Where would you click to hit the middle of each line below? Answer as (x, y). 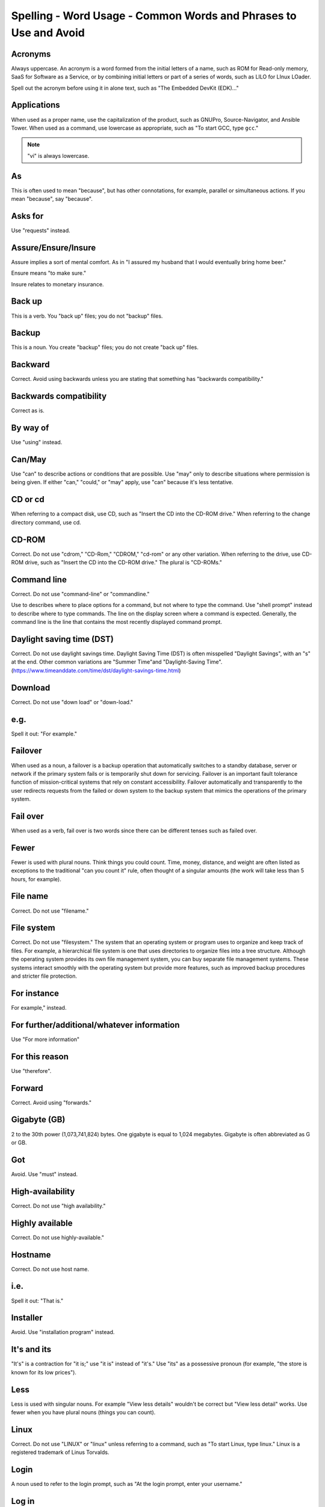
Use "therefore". (31, 1071)
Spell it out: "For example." (44, 734)
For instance (35, 993)
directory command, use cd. (46, 522)
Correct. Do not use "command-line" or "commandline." (80, 594)
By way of (30, 428)
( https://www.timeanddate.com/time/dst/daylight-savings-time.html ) (96, 670)
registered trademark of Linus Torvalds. (60, 1452)
